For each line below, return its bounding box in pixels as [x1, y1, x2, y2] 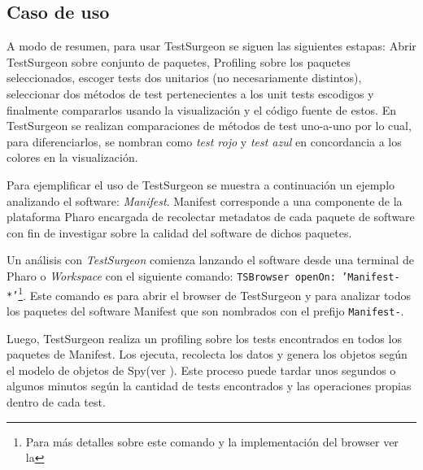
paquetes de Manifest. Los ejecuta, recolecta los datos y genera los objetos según [7, 346, 408, 363]
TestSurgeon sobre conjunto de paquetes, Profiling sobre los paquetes [7, 53, 351, 70]
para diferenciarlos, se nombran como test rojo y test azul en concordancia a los [7, 133, 402, 150]
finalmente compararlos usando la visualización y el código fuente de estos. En [7, 101, 396, 118]
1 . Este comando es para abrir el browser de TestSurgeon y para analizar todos [18, 284, 412, 303]
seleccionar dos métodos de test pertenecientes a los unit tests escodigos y [7, 85, 374, 102]
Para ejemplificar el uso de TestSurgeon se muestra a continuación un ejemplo [7, 176, 395, 193]
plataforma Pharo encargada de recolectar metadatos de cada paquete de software [7, 208, 415, 225]
